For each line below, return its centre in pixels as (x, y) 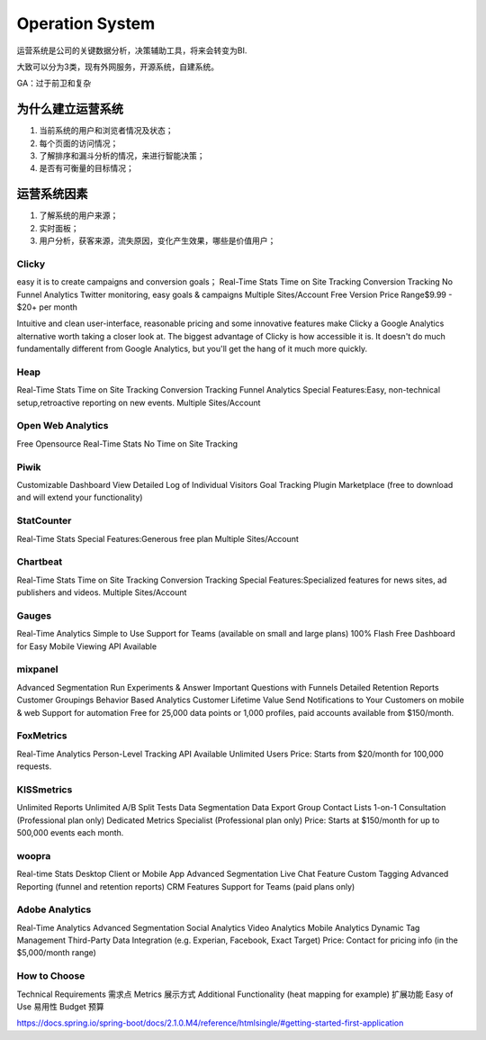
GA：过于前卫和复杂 (54, 83)
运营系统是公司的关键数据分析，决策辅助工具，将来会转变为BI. (132, 50)
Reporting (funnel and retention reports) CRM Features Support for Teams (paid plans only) (186, 886)
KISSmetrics (45, 790)
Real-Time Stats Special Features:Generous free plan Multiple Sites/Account (157, 538)
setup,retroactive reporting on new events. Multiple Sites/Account (139, 402)
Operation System (86, 23)
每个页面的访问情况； (79, 143)
